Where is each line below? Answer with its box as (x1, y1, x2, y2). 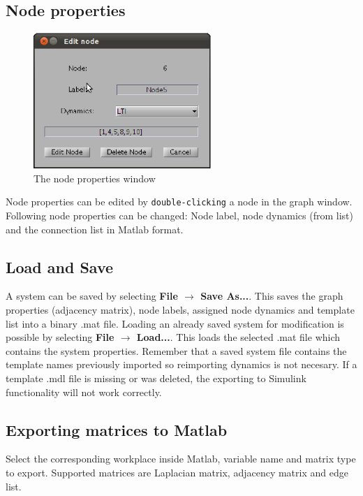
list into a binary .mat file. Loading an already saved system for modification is (6, 316, 344, 330)
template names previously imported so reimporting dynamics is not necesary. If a (6, 357, 357, 372)
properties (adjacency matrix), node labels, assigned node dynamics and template (6, 302, 355, 317)
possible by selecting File (6, 330, 114, 344)
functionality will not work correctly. (6, 384, 162, 399)
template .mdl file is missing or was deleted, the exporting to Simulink (6, 371, 306, 386)
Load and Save (6, 256, 114, 277)
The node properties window (34, 170, 156, 185)
